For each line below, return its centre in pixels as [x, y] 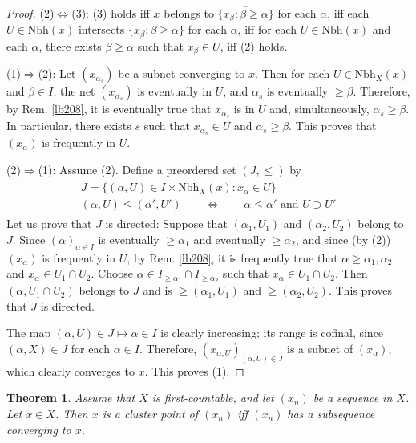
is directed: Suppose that [166, 224]
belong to [381, 224]
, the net [74, 91]
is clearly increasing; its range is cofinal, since [272, 333]
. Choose [112, 273]
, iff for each [267, 29]
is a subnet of [320, 348]
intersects [101, 29]
